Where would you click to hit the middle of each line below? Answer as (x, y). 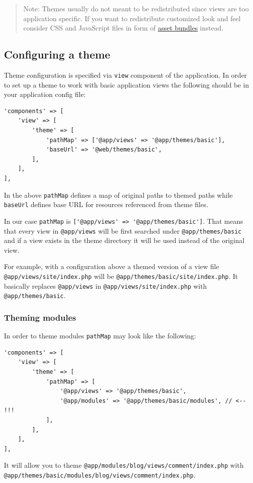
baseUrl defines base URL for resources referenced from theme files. (106, 204)
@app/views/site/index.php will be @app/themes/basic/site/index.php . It (121, 276)
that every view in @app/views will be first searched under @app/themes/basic (123, 230)
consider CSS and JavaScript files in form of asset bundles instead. (123, 28)
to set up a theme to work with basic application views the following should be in (126, 84)
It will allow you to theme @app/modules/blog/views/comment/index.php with (124, 465)
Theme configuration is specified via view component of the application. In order (126, 75)
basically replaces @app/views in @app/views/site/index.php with (105, 286)
